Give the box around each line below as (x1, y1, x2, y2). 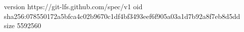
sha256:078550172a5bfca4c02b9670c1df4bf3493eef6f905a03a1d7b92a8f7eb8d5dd (4, 11, 241, 21)
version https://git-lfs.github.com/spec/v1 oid (4, 1, 143, 11)
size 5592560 (4, 20, 41, 31)
